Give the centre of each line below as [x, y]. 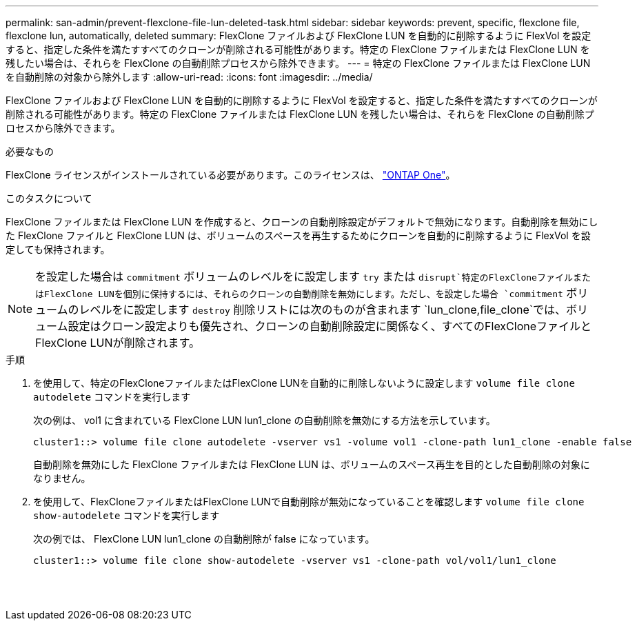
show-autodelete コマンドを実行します [127, 515]
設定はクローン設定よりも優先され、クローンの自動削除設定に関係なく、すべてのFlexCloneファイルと [330, 326]
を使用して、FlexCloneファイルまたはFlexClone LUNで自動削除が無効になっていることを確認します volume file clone [309, 502]
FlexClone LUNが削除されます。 [118, 343]
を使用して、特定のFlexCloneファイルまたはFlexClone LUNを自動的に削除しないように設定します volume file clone [304, 383]
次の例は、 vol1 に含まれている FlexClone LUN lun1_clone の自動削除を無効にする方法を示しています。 [264, 420]
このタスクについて [49, 198]
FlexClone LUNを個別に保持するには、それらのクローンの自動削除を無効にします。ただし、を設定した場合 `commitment [304, 294]
